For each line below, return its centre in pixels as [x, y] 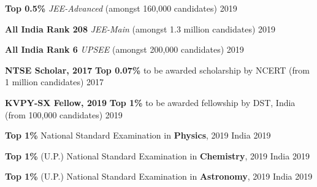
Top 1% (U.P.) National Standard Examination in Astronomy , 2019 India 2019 [159, 176]
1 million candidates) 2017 [55, 82]
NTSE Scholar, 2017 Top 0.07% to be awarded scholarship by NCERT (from [157, 70]
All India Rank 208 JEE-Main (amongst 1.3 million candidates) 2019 [140, 29]
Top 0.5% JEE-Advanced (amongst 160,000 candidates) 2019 [121, 8]
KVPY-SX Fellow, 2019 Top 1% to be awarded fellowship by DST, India [150, 102]
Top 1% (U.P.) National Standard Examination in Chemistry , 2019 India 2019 [157, 155]
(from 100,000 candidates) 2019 [64, 114]
